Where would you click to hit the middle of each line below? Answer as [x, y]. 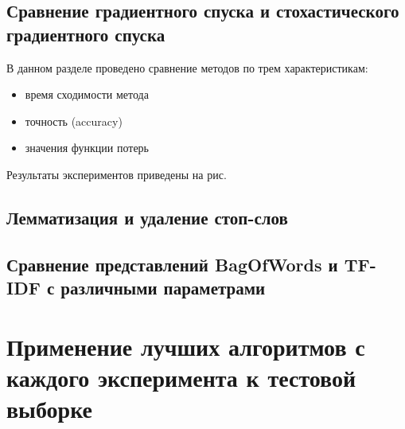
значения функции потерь [87, 148]
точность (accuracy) [74, 121]
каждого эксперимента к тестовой [181, 377]
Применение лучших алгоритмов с [186, 346]
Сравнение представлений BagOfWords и [172, 264]
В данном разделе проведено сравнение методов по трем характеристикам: [187, 67]
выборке [50, 409]
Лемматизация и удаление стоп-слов [147, 217]
